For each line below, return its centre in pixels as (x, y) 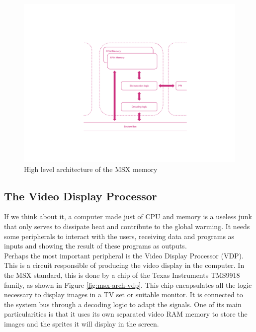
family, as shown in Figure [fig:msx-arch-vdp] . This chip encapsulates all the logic (128, 285)
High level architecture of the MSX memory (91, 169)
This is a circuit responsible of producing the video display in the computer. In (124, 265)
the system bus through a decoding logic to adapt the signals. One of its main (123, 304)
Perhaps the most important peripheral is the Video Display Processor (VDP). (124, 255)
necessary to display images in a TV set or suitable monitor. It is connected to (124, 294)
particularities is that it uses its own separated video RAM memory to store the (126, 314)
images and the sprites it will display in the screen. (82, 323)
